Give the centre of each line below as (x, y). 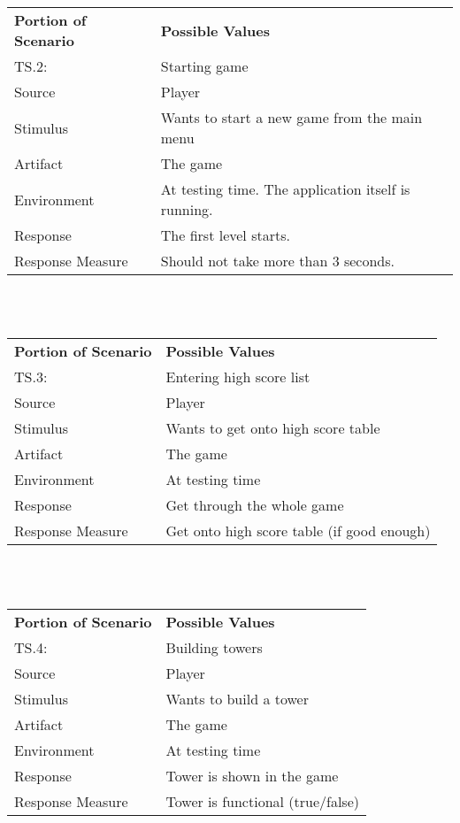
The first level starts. (225, 235)
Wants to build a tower (237, 698)
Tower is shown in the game (252, 775)
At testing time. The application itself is (285, 189)
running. (187, 210)
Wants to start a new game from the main (291, 118)
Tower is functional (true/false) (262, 801)
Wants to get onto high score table (273, 428)
